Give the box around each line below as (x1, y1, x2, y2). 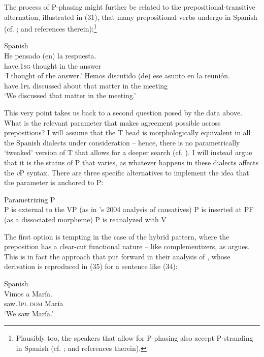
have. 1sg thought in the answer (4, 60, 102, 71)
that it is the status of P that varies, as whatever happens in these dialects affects (4, 157, 259, 167)
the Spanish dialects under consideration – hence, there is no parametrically (4, 137, 240, 147)
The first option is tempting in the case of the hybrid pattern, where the (4, 231, 229, 242)
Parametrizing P (4, 194, 55, 204)
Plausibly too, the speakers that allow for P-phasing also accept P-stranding (16, 333, 253, 343)
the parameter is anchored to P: (4, 177, 104, 188)
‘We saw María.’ (4, 308, 53, 318)
